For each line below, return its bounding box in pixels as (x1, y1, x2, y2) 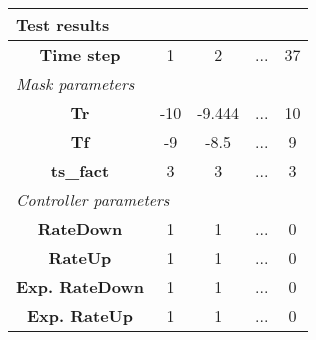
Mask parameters (16, 72, 135, 95)
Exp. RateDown (16, 275, 144, 298)
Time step (39, 43, 121, 66)
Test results (16, 13, 110, 36)
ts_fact (50, 159, 110, 182)
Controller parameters (16, 188, 170, 211)
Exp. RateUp (26, 304, 133, 327)
